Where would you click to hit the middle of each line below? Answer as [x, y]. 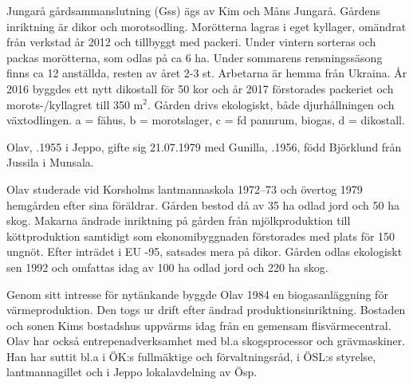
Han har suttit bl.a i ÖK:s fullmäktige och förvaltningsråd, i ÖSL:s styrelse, [191, 356]
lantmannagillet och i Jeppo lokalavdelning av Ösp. [132, 372]
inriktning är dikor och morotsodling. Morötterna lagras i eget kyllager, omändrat [206, 26]
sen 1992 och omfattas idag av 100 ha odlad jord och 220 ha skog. [167, 267]
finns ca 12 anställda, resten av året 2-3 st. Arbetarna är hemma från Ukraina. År [207, 73]
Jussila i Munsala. [50, 162]
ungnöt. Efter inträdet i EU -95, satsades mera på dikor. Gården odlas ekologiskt [205, 251]
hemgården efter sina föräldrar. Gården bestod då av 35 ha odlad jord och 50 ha [203, 204]
